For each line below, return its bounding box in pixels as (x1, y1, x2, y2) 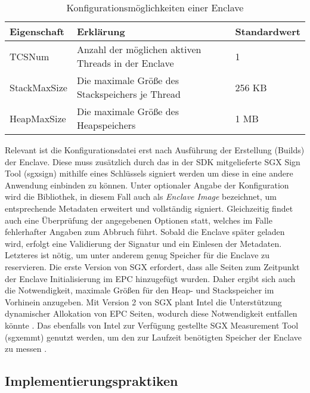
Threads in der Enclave (76, 56, 174, 70)
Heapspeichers (76, 118, 136, 132)
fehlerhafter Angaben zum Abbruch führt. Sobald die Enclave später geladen (5, 225, 285, 238)
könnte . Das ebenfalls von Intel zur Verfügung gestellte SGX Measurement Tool (5, 318, 299, 331)
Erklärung (76, 24, 125, 38)
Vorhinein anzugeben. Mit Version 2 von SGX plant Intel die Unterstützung (5, 295, 282, 308)
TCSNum (10, 49, 49, 63)
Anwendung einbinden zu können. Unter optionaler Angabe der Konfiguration (5, 178, 289, 191)
